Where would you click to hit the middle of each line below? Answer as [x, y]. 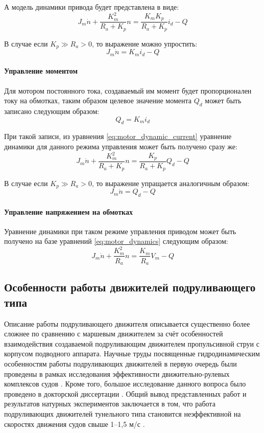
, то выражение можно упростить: [145, 43]
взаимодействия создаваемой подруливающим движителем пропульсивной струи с [132, 343]
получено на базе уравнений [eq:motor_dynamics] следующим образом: [116, 241]
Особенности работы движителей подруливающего [130, 287]
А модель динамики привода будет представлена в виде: [92, 7]
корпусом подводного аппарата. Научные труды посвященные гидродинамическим [132, 354]
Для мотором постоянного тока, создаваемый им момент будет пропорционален [128, 90]
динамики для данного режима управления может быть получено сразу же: [121, 146]
